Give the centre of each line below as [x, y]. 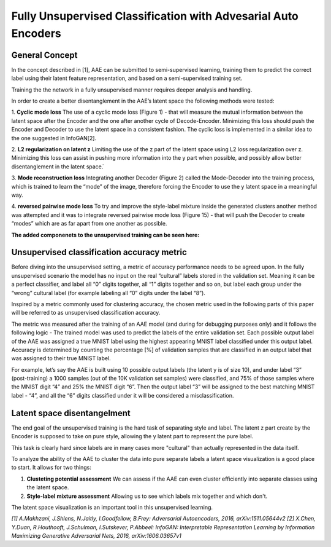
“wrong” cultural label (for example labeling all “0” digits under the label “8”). [108, 293]
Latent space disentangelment [71, 413]
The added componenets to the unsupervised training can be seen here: [105, 235]
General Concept [44, 55]
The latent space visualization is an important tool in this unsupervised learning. [112, 507]
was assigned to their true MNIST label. [61, 358]
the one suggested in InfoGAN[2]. [54, 138]
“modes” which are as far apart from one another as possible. [89, 224]
